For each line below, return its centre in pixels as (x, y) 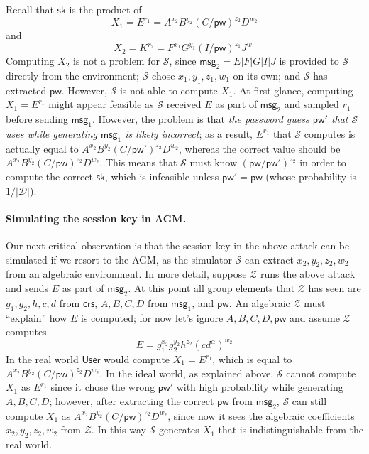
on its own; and (267, 75)
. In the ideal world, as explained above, (187, 373)
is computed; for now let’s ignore (152, 317)
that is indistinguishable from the (291, 429)
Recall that (30, 9)
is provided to (309, 61)
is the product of (105, 9)
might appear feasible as (101, 104)
